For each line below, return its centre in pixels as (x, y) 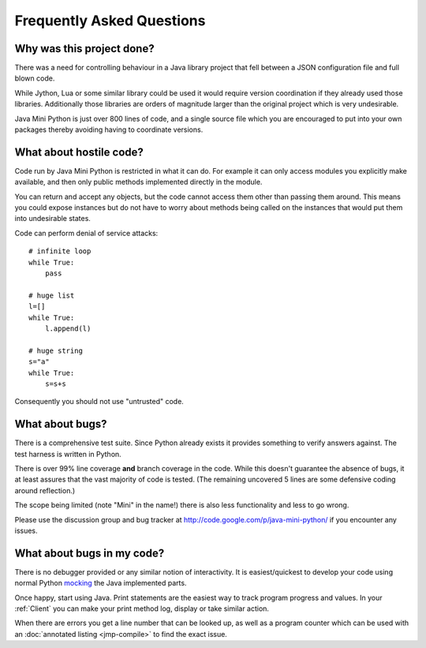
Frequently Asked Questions (110, 21)
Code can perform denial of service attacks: (86, 233)
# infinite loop (60, 251)
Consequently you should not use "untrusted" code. (99, 402)
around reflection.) (45, 490)
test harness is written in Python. (68, 454)
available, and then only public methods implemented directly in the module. (138, 182)
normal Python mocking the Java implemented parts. (101, 583)
